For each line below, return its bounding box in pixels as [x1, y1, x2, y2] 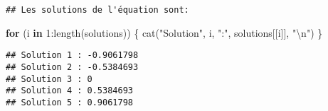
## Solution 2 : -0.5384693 [6, 62, 139, 72]
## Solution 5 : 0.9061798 [6, 97, 133, 107]
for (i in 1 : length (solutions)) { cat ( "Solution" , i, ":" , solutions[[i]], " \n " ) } [6, 25, 323, 40]
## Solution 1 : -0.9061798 [6, 50, 139, 61]
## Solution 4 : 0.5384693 [6, 86, 133, 96]
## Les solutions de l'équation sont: [6, 5, 189, 15]
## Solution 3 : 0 [6, 74, 92, 84]
